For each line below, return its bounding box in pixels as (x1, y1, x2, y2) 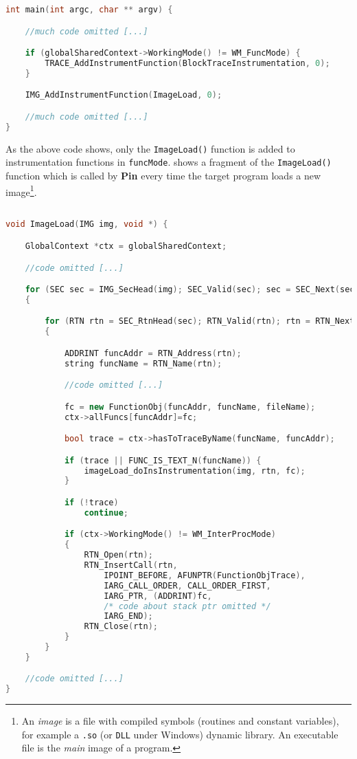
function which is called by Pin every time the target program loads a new (5, 168, 321, 182)
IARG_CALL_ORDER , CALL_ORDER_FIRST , (104, 580, 271, 591)
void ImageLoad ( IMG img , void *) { (5, 219, 168, 230)
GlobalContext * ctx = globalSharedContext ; (25, 241, 227, 251)
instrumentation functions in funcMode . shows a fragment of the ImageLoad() (5, 155, 332, 169)
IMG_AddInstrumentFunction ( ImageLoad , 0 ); (25, 90, 222, 100)
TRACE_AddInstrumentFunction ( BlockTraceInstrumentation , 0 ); (45, 58, 330, 68)
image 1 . (5, 182, 37, 199)
